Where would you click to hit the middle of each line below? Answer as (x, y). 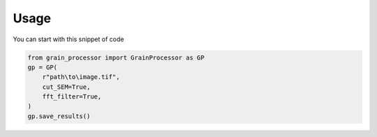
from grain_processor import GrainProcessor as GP (116, 57)
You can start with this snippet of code (68, 39)
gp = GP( (43, 67)
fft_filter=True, (72, 97)
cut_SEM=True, (66, 87)
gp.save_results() (59, 116)
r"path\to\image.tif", (81, 77)
